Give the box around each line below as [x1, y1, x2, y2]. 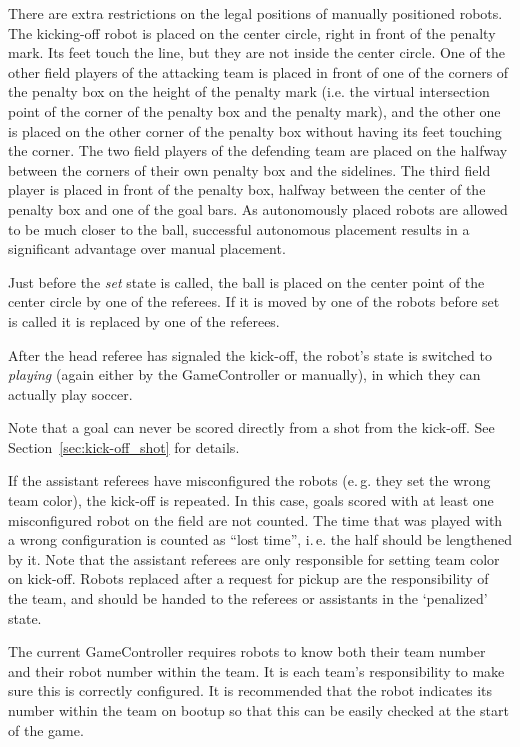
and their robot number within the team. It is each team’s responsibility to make [8, 660, 505, 681]
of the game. [8, 719, 84, 740]
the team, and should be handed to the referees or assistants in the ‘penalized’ [8, 588, 488, 609]
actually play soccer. [8, 383, 133, 404]
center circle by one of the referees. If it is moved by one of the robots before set [8, 291, 500, 312]
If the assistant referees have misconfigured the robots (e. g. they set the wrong [8, 470, 491, 491]
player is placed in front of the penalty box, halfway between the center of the [8, 179, 486, 200]
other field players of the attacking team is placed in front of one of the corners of [8, 61, 509, 82]
